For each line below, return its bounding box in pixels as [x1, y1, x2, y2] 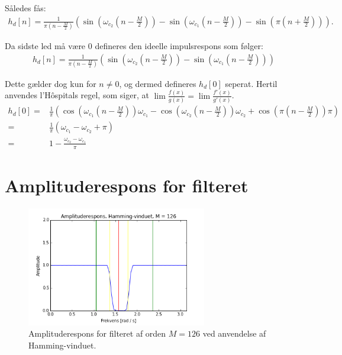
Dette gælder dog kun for [5, 77, 96, 89]
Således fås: [5, 2, 46, 14]
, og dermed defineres [119, 77, 196, 89]
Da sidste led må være [5, 39, 86, 51]
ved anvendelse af [202, 327, 266, 340]
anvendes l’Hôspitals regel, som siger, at [5, 89, 149, 101]
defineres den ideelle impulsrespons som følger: [95, 39, 263, 51]
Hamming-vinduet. [28, 338, 96, 351]
